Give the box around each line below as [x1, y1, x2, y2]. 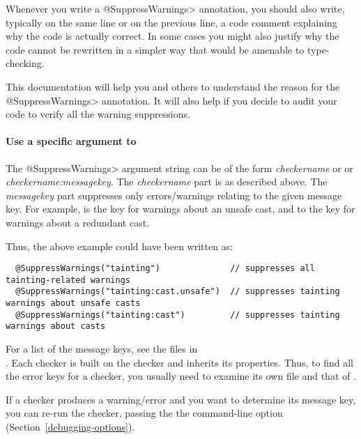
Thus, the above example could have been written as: [6, 238, 233, 253]
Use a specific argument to [6, 134, 137, 148]
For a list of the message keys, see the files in [6, 341, 198, 356]
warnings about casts [6, 321, 106, 332]
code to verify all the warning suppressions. [6, 107, 190, 121]
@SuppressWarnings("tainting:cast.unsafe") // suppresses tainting [15, 286, 340, 297]
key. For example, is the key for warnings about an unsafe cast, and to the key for [6, 201, 355, 216]
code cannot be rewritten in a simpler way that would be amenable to [6, 42, 305, 56]
